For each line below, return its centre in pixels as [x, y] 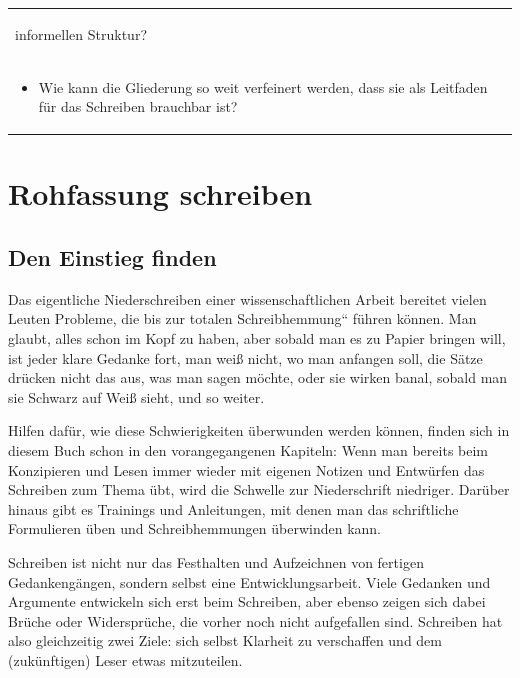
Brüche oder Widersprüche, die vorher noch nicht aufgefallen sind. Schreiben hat [255, 620]
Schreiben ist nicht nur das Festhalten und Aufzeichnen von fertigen [216, 561]
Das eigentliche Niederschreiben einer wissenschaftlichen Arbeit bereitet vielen [247, 298]
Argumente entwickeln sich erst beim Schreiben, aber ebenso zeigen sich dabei [247, 601]
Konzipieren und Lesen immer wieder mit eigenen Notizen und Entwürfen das [246, 469]
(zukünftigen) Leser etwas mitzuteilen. [125, 659]
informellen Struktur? [81, 33]
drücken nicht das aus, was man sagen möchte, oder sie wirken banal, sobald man [258, 377]
